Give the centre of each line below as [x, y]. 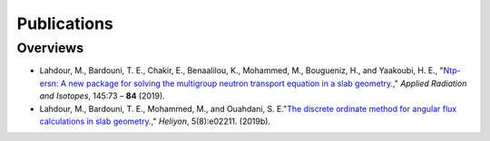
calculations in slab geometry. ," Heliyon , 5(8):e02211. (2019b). [155, 121]
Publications [65, 23]
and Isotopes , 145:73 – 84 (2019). [102, 96]
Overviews [50, 48]
